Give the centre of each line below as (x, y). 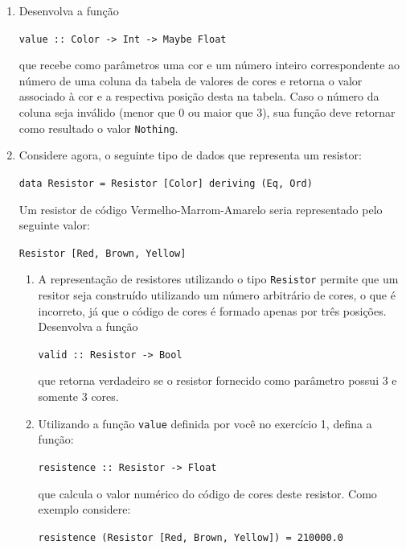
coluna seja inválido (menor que (97, 112)
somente (58, 396)
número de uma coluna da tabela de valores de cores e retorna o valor (191, 80)
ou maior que (220, 112)
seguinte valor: (54, 225)
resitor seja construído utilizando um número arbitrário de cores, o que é (217, 295)
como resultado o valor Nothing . (98, 128)
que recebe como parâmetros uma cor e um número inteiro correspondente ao (209, 65)
